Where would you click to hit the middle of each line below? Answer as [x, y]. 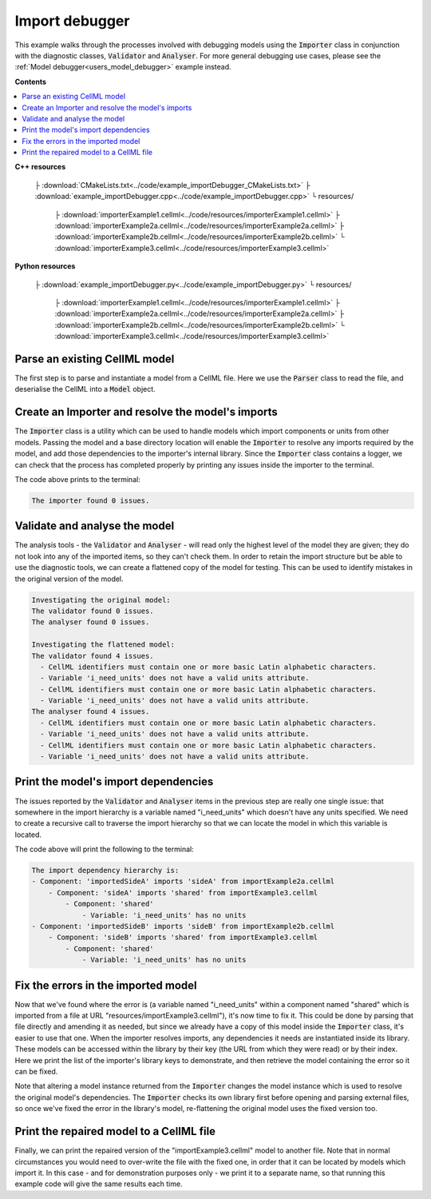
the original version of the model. [69, 579]
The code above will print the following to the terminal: [105, 849]
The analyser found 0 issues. [91, 622]
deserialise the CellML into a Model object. [85, 389]
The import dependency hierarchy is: [105, 870]
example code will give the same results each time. [99, 1184]
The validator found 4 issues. [93, 656]
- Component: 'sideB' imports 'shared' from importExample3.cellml [183, 938]
